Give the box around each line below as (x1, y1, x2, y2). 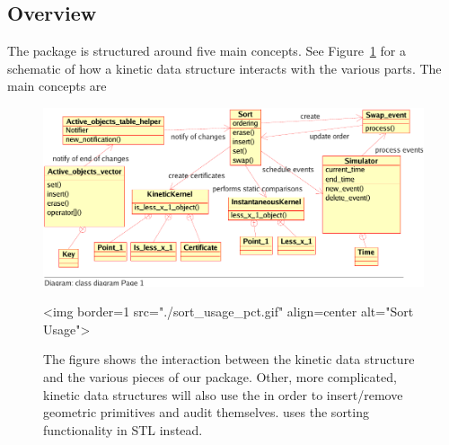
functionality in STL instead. (43, 420, 203, 439)
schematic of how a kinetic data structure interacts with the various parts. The (7, 58, 442, 77)
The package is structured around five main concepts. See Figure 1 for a (7, 41, 406, 60)
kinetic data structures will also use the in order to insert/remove (43, 385, 403, 404)
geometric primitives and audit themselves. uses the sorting (43, 403, 369, 422)
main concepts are (7, 76, 107, 95)
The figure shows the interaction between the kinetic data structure (43, 350, 415, 369)
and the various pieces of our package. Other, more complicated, (43, 368, 397, 387)
